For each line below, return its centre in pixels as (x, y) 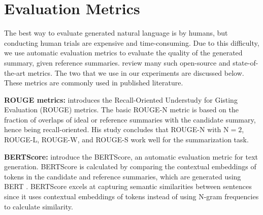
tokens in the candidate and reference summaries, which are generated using (123, 176)
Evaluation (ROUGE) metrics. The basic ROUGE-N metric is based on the (121, 110)
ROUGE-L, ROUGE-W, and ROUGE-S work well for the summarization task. (126, 140)
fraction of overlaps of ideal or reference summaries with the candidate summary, (130, 119)
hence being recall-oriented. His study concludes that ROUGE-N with (113, 129)
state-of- (245, 62)
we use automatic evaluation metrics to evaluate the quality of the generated (123, 53)
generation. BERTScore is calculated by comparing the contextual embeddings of (130, 166)
